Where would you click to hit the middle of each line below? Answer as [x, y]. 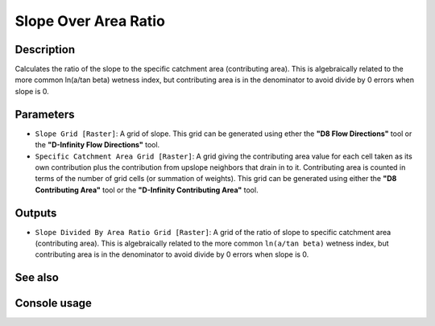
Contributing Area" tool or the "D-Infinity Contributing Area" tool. [147, 190]
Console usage [54, 303]
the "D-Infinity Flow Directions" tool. [97, 145]
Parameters [45, 114]
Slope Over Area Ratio [90, 21]
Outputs [36, 213]
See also [37, 278]
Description [45, 50]
